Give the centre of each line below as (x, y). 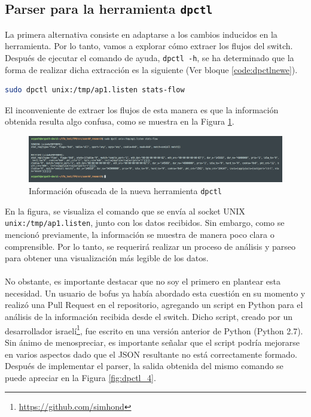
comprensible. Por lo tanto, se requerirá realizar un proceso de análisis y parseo (150, 246)
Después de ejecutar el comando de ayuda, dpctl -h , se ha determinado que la (150, 57)
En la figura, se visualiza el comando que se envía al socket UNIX (125, 211)
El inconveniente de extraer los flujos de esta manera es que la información (142, 109)
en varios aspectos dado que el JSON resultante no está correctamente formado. (151, 354)
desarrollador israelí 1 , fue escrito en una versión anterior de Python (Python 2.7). (154, 330)
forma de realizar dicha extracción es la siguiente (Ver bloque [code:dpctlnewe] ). (151, 69)
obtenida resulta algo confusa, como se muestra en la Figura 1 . (120, 121)
